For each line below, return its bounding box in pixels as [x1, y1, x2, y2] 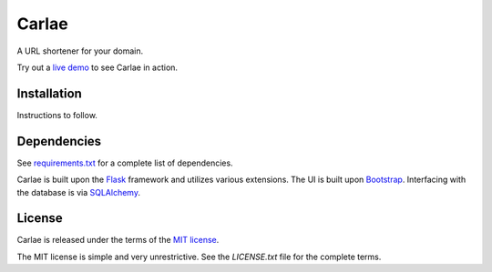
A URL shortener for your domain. [16, 45, 144, 56]
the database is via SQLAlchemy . [16, 186, 141, 197]
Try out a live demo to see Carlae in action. [16, 62, 178, 73]
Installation [16, 86, 82, 101]
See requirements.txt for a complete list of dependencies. [16, 157, 233, 168]
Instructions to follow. [16, 109, 97, 120]
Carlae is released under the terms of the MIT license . [16, 235, 220, 246]
